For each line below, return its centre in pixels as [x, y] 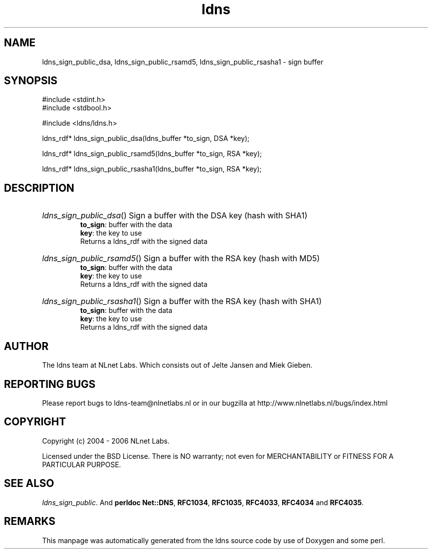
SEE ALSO [29, 484]
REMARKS [30, 521]
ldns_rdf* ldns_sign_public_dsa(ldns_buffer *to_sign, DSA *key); [146, 138]
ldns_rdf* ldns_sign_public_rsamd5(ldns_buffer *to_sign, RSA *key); [152, 154]
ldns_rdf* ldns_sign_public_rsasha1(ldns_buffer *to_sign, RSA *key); [152, 169]
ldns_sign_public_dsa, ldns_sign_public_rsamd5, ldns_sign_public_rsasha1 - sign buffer [183, 62]
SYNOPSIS [31, 81]
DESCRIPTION [39, 188]
